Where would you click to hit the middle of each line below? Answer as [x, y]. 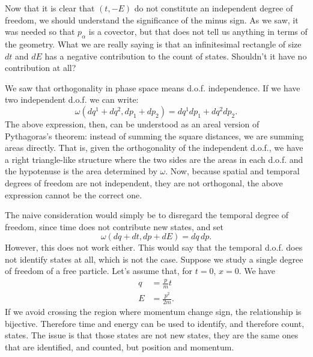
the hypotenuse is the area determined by [81, 171]
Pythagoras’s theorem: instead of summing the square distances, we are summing [154, 136]
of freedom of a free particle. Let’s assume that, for [99, 271]
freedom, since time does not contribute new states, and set [114, 226]
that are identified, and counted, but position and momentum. [120, 346]
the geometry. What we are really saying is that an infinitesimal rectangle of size [153, 44]
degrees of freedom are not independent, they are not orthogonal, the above [144, 182]
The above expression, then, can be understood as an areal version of [132, 124]
